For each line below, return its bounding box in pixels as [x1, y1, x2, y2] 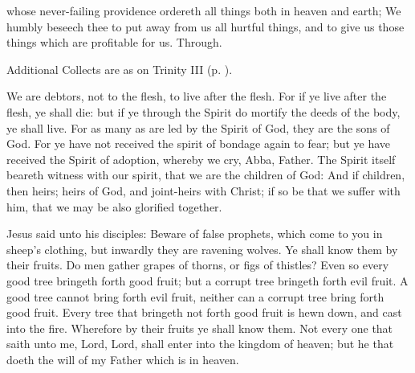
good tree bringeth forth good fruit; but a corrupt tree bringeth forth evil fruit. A [6, 272, 409, 289]
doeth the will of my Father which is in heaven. [6, 350, 239, 367]
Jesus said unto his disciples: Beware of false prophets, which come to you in [6, 225, 383, 242]
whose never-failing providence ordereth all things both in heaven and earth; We [6, 2, 401, 18]
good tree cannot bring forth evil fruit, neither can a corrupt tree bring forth [6, 288, 384, 305]
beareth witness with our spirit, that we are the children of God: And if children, [6, 166, 405, 183]
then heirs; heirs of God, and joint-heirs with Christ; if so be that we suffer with [6, 182, 401, 199]
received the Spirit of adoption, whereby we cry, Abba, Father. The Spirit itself [6, 150, 396, 167]
